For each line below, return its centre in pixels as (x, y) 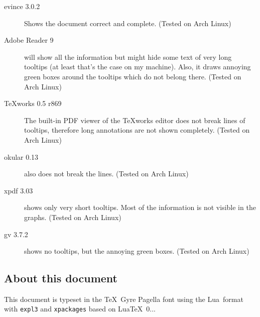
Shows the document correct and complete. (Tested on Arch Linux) (128, 23)
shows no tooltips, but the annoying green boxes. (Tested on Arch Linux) (137, 251)
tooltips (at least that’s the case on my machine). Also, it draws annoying (138, 67)
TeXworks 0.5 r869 (33, 103)
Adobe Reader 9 (29, 40)
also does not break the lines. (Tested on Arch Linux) (106, 174)
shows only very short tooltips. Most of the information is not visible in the (140, 207)
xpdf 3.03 (19, 190)
